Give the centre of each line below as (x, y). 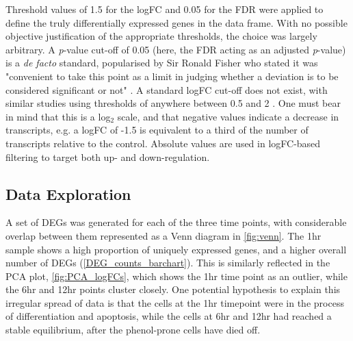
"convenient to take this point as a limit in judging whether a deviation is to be (172, 76)
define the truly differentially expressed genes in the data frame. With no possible (176, 22)
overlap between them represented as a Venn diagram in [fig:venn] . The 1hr (164, 235)
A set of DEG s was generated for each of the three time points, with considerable (176, 222)
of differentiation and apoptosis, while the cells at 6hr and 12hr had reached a (169, 316)
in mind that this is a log (58, 116)
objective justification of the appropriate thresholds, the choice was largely (161, 36)
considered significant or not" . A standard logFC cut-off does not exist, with (167, 89)
